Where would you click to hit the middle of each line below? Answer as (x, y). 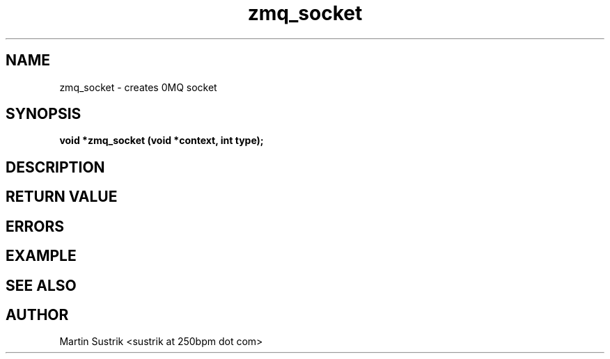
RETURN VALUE (62, 197)
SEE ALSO (41, 285)
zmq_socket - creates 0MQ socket (138, 87)
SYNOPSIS (44, 114)
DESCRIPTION (55, 167)
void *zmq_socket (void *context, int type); (162, 141)
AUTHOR (37, 314)
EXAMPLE (41, 256)
